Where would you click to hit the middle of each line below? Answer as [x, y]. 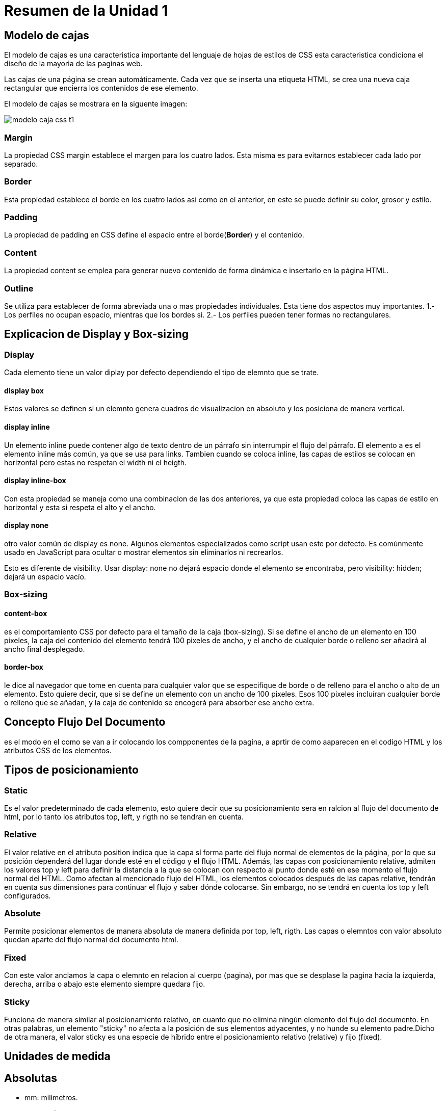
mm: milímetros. [51, 1098]
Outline [19, 288]
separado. [21, 164]
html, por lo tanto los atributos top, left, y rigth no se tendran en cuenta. [124, 816]
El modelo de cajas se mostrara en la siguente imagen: [96, 104]
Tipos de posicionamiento [71, 770]
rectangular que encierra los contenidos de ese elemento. [101, 88]
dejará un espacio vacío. [45, 577]
